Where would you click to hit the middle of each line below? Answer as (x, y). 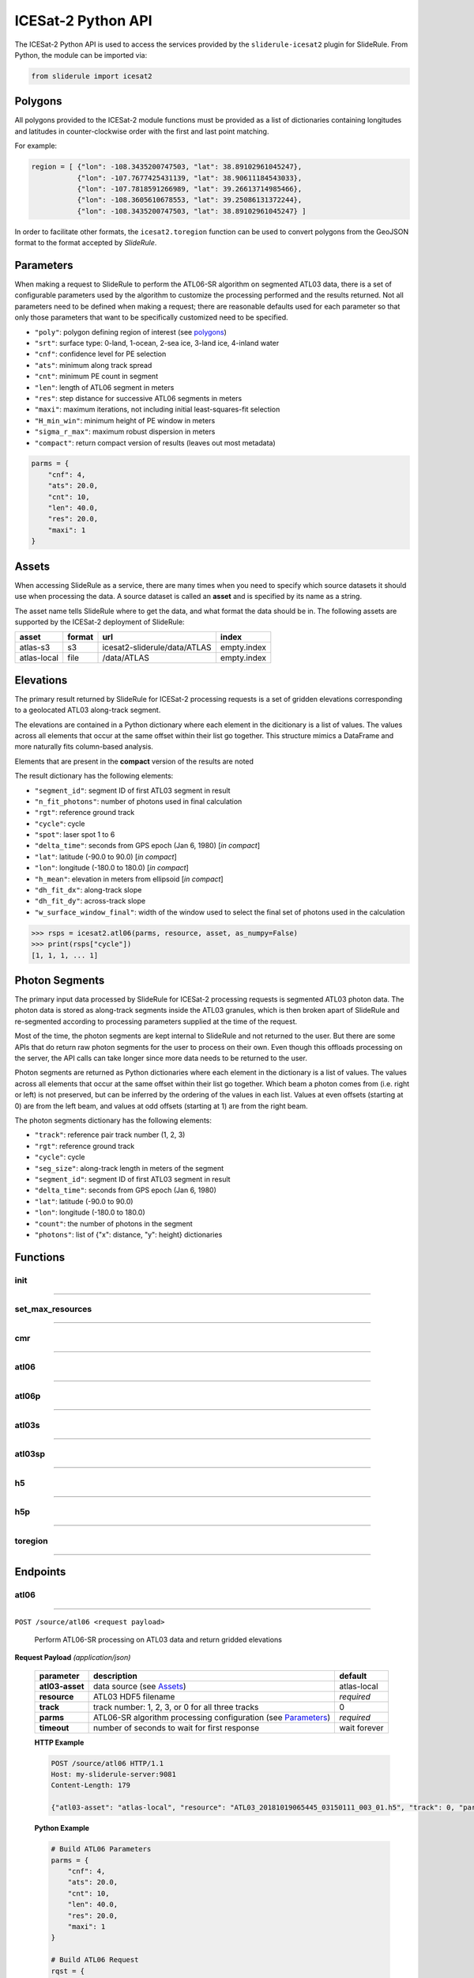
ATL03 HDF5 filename (134, 1696)
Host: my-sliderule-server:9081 (114, 1775)
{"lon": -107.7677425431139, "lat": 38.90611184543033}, (190, 178)
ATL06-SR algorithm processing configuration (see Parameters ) (212, 1717)
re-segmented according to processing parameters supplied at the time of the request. (156, 1021)
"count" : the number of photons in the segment (113, 1223)
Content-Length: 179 (90, 1785)
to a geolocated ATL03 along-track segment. (88, 710)
